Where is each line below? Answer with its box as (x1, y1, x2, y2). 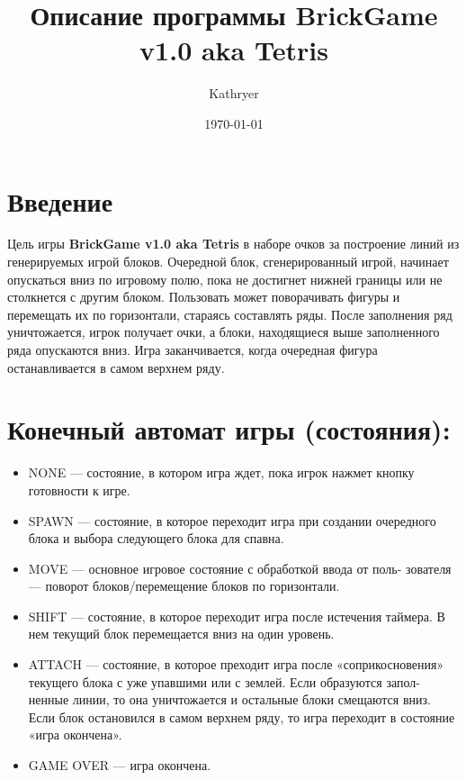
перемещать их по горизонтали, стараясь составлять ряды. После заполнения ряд (7, 304, 453, 323)
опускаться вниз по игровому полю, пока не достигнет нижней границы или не (7, 269, 443, 288)
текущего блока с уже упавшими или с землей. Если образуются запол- (28, 672, 420, 691)
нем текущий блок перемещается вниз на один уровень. (28, 624, 335, 643)
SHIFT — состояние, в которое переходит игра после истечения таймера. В (28, 606, 445, 625)
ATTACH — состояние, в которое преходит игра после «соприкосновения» (28, 655, 444, 674)
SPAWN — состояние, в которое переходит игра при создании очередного (28, 511, 436, 530)
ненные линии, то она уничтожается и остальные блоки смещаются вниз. (28, 690, 431, 709)
